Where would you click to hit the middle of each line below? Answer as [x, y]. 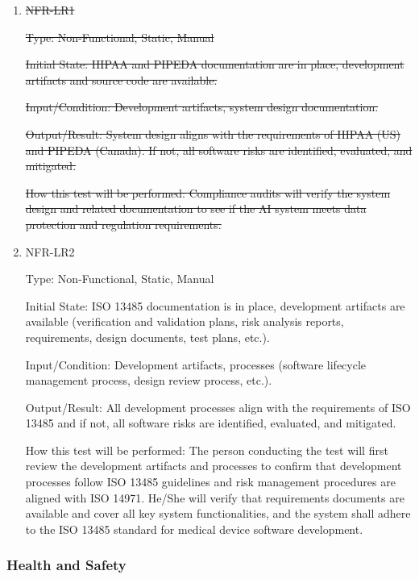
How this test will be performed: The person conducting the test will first [207, 450]
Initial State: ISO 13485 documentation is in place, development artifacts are [215, 305]
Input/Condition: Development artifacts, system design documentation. [202, 107]
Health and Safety [66, 565]
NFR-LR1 [50, 10]
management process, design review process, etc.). [149, 380]
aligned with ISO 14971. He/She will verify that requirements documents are [215, 497]
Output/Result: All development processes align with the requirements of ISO [218, 407]
